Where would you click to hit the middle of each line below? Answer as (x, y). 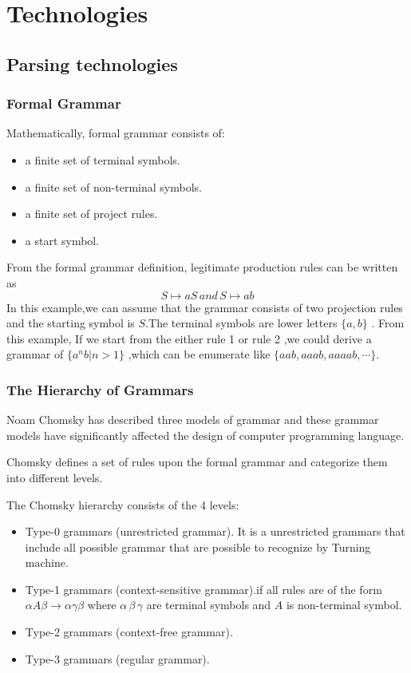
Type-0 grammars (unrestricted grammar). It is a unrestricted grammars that (215, 531)
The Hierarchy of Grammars (100, 389)
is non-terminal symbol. (344, 605)
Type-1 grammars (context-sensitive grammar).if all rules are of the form (204, 589)
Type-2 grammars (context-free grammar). (129, 632)
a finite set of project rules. (91, 214)
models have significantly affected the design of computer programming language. (205, 435)
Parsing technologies (92, 63)
